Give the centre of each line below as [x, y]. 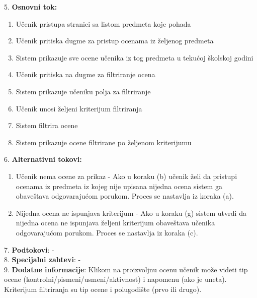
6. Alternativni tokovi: [43, 159]
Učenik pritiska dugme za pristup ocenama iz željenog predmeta [115, 41]
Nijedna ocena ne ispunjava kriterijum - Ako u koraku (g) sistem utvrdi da [131, 213]
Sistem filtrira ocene [47, 125]
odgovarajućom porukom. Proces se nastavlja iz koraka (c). [107, 232]
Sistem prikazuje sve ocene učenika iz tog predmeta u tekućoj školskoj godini [135, 57]
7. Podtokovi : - [29, 249]
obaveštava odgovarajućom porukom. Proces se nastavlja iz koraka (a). [125, 196]
